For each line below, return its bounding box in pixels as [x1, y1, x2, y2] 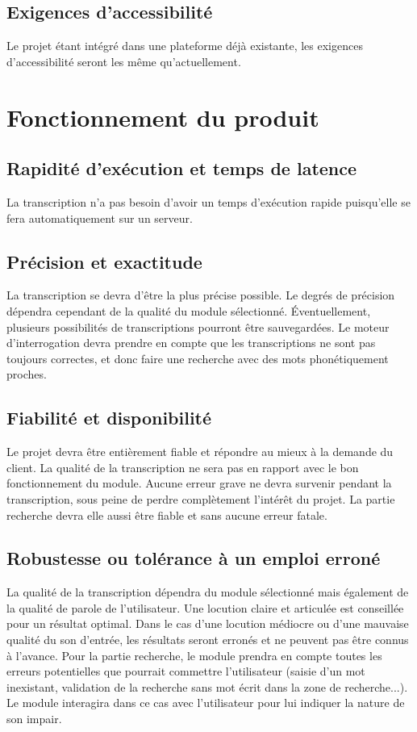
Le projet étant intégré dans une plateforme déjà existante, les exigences [6, 37, 363, 54]
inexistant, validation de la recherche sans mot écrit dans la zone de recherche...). [6, 678, 408, 695]
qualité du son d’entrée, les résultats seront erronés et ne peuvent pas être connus [6, 631, 409, 648]
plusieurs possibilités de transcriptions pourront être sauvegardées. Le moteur [6, 318, 390, 335]
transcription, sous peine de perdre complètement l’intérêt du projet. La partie [6, 490, 395, 507]
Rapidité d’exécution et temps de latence [6, 156, 357, 181]
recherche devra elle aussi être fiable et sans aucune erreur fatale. [6, 506, 327, 523]
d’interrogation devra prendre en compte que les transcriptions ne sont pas [6, 334, 376, 351]
